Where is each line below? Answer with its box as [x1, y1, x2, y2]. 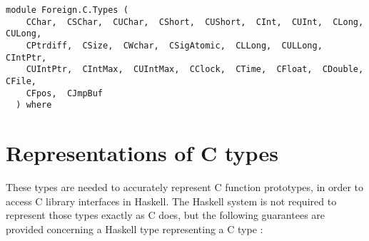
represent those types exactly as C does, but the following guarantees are [6, 207, 325, 222]
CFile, [6, 76, 36, 86]
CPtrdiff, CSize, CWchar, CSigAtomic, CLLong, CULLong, [26, 40, 323, 51]
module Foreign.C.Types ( [6, 5, 128, 15]
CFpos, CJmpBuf [26, 88, 103, 98]
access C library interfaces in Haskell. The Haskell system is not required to [6, 193, 337, 208]
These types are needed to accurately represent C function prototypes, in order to [6, 180, 364, 195]
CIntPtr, [6, 52, 47, 63]
